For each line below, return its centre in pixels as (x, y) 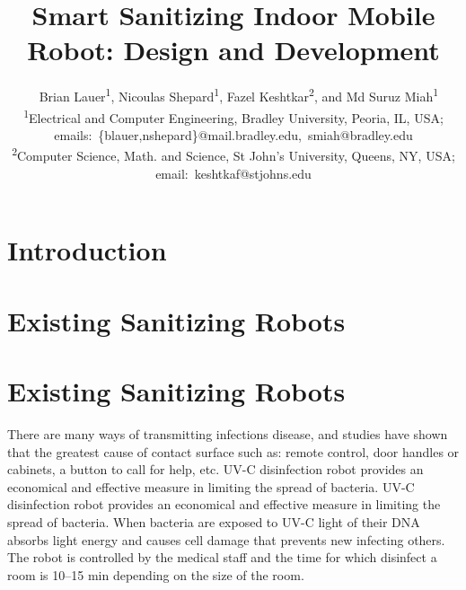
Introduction (87, 250)
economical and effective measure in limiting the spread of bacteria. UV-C (211, 486)
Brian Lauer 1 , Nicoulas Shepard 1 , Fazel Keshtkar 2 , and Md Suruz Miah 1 (239, 95)
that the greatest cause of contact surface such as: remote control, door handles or (233, 451)
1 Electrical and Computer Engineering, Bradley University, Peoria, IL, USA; (233, 116)
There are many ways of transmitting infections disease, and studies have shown (228, 433)
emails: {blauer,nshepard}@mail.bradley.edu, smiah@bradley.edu (233, 134)
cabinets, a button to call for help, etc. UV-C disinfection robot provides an (215, 469)
